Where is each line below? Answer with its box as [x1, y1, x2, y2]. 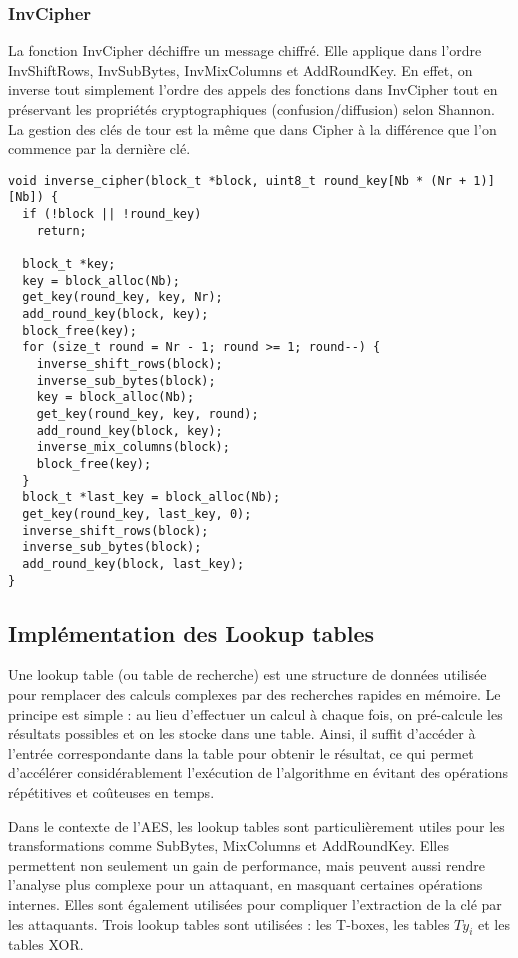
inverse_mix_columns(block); [36, 440, 230, 455]
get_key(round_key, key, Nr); [22, 290, 223, 305]
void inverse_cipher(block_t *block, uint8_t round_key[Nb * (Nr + [8, 173, 467, 188]
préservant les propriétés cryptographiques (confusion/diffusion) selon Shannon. [8, 99, 495, 119]
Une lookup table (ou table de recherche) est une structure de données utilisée [8, 664, 487, 685]
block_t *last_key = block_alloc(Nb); [22, 490, 281, 505]
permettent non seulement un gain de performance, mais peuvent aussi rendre [8, 854, 485, 875]
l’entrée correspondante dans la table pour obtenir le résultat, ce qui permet [8, 742, 474, 763]
